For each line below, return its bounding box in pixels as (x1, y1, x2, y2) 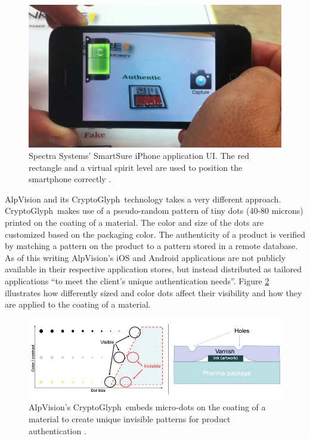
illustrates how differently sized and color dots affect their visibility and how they (5, 286, 302, 299)
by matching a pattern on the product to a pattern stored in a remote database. (5, 240, 298, 252)
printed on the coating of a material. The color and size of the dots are (5, 216, 263, 229)
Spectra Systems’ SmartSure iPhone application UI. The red (29, 149, 249, 162)
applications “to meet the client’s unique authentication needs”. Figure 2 (5, 275, 269, 287)
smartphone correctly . (29, 173, 111, 185)
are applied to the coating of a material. (5, 298, 151, 311)
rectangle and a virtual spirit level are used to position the (29, 161, 243, 173)
